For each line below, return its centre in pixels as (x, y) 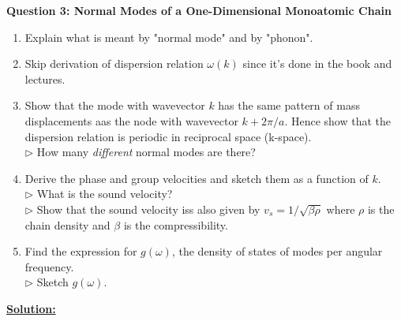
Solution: (31, 308)
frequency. (49, 266)
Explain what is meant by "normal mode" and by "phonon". (169, 37)
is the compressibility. (176, 224)
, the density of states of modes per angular (277, 251)
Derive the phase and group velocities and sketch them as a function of (197, 178)
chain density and (67, 224)
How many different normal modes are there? (146, 152)
